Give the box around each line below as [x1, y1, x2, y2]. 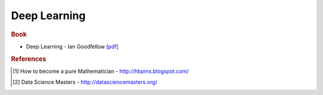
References [11, 54, 47, 63]
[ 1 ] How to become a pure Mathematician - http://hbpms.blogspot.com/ [13, 68, 189, 75]
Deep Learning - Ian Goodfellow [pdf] [26, 42, 119, 50]
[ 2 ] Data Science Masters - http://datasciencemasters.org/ [13, 78, 158, 86]
